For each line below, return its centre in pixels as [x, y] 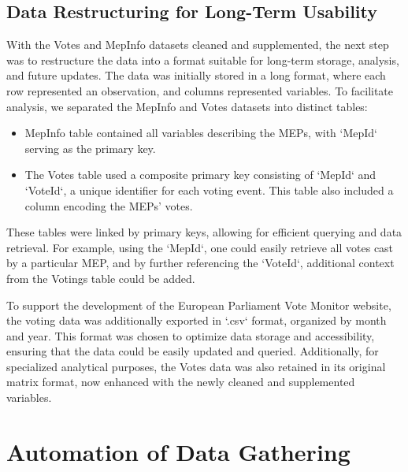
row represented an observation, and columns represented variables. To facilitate [200, 90]
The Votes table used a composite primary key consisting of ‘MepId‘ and [200, 175]
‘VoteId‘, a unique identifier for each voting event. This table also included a [209, 190]
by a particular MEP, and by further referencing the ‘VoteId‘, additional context [200, 263]
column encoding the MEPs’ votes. [109, 205]
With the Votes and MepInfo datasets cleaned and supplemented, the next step [198, 45]
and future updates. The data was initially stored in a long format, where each [196, 75]
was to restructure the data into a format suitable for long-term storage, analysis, [203, 59]
